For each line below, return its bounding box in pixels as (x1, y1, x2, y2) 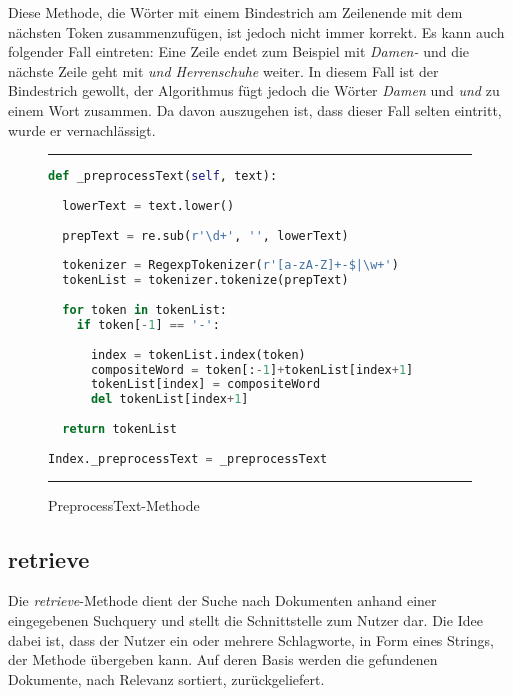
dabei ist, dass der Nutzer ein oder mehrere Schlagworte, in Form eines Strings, (8, 629, 494, 650)
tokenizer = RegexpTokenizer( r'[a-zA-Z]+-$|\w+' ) (62, 258, 399, 273)
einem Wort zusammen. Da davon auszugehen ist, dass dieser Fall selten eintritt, (8, 99, 502, 120)
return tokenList (62, 422, 177, 437)
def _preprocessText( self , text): (48, 169, 278, 184)
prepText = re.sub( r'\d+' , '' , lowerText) (62, 228, 349, 243)
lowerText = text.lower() (62, 198, 235, 213)
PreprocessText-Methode (48, 494, 200, 515)
